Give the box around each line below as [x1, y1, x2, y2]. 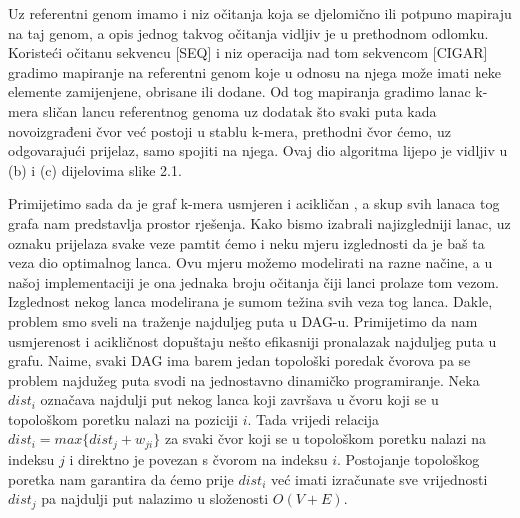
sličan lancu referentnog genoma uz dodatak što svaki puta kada [43, 100, 437, 121]
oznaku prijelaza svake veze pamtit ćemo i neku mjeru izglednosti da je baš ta [8, 232, 485, 253]
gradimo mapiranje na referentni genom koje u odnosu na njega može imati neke [8, 61, 501, 82]
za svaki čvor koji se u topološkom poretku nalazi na [164, 428, 487, 449]
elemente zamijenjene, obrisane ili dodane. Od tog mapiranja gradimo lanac [8, 81, 471, 102]
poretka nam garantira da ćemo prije [8, 468, 234, 489]
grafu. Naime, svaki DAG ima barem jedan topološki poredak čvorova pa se [8, 350, 471, 371]
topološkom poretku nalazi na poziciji [8, 408, 238, 429]
